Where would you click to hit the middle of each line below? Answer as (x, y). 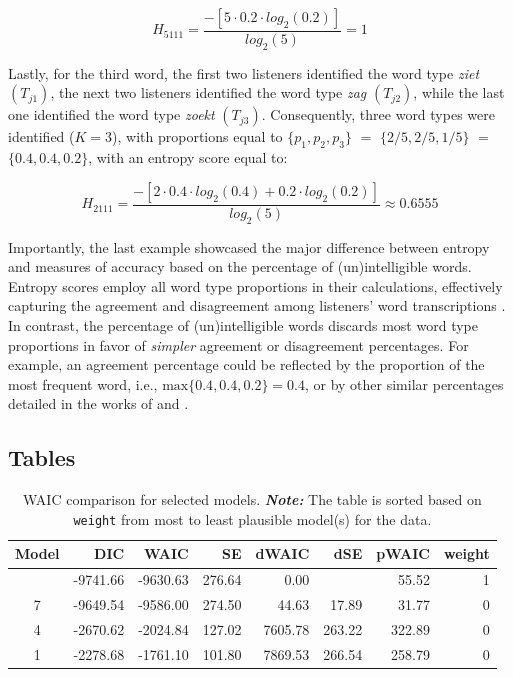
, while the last (459, 92)
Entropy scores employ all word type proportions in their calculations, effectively (255, 285)
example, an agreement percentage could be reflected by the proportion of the (246, 364)
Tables (42, 457)
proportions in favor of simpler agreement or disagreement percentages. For (238, 344)
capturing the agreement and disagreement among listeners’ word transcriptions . (257, 305)
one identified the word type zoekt (111, 114)
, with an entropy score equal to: (188, 157)
